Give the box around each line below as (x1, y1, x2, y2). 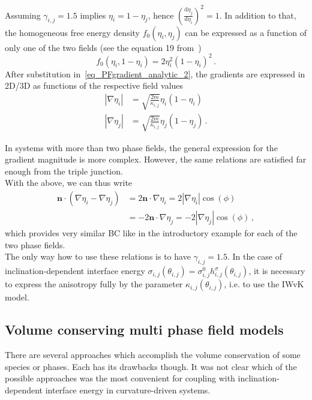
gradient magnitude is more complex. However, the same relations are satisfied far (5, 153, 307, 166)
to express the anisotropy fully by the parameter (5, 278, 183, 290)
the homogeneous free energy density (5, 26, 140, 38)
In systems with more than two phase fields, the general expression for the (5, 141, 278, 154)
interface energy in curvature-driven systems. (45, 383, 211, 396)
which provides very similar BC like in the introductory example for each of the (5, 227, 298, 239)
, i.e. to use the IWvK (224, 278, 304, 290)
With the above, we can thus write (5, 176, 133, 189)
